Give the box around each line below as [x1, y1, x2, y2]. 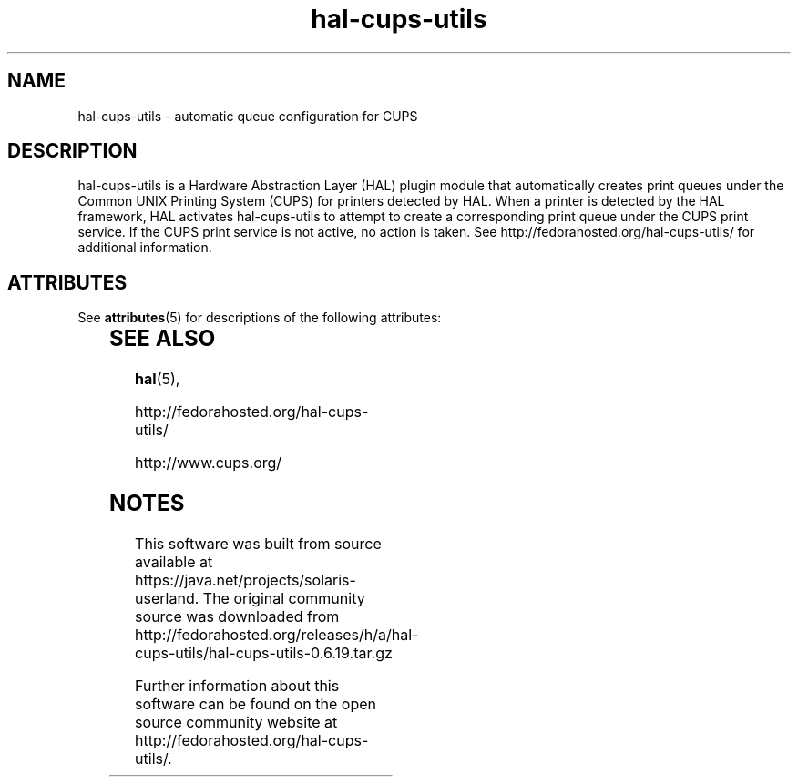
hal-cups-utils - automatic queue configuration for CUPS [77, 107, 418, 124]
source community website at [135, 713, 338, 731]
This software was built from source [135, 535, 382, 553]
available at [135, 553, 213, 571]
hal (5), [135, 370, 180, 389]
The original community [202, 589, 365, 607]
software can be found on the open [135, 695, 376, 713]
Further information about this [135, 677, 340, 695]
